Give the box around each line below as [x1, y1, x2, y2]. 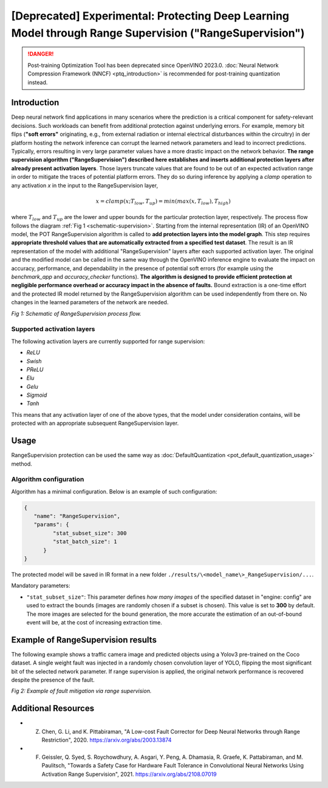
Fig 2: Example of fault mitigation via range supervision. [11, 688, 152, 695]
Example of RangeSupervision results [11, 635, 157, 645]
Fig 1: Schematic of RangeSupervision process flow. [11, 310, 142, 317]
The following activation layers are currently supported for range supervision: [11, 338, 205, 345]
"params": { [33, 521, 69, 528]
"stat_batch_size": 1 [52, 539, 118, 545]
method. [11, 460, 33, 467]
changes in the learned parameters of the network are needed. [11, 299, 169, 306]
